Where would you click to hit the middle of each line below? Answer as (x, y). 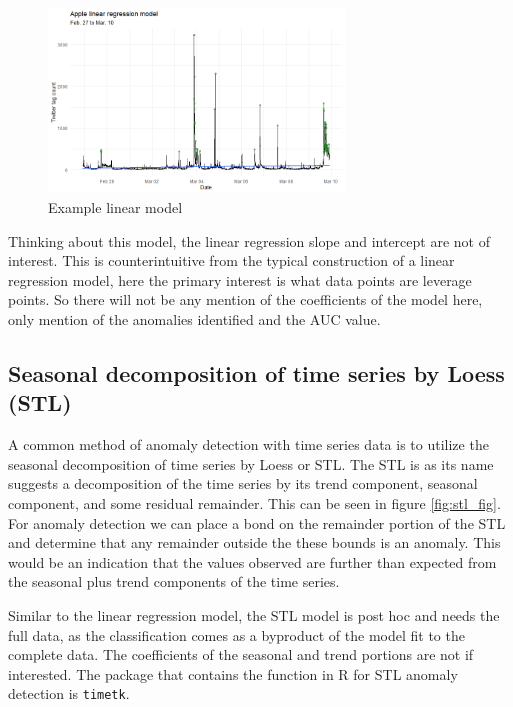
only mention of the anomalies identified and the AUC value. (194, 319)
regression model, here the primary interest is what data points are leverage (240, 279)
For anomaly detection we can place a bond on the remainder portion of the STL (257, 522)
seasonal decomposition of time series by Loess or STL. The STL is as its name (251, 463)
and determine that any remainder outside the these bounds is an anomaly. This (254, 542)
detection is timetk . (69, 693)
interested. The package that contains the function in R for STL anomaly (233, 673)
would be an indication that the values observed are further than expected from (252, 561)
